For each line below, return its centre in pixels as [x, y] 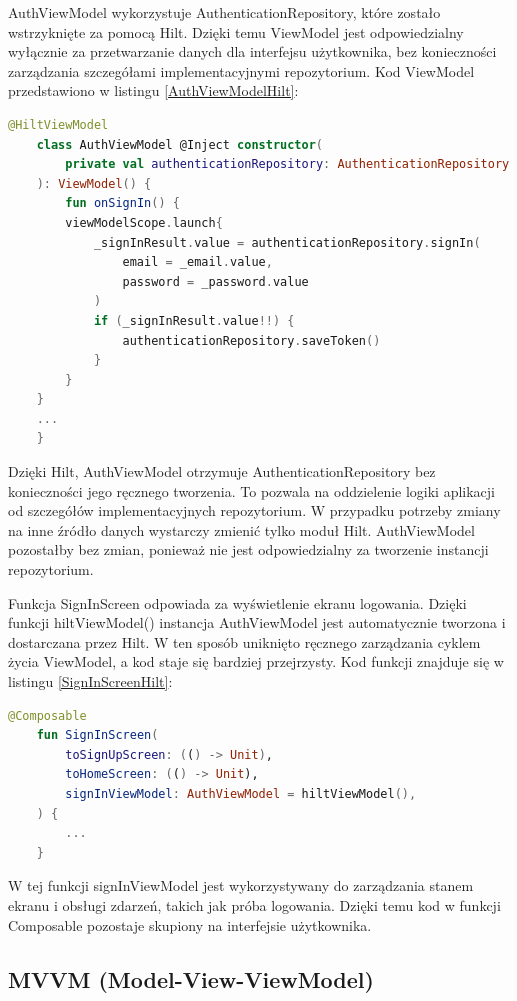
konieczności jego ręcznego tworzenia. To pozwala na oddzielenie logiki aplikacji [252, 490]
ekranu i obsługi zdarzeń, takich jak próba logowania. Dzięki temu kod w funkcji [254, 904]
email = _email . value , [197, 262]
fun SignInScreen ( [97, 735]
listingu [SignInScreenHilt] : [90, 681]
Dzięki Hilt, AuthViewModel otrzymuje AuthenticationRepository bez [222, 471]
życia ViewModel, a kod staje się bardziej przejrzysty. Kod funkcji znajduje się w [256, 661]
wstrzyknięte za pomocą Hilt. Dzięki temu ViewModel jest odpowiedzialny [236, 31]
